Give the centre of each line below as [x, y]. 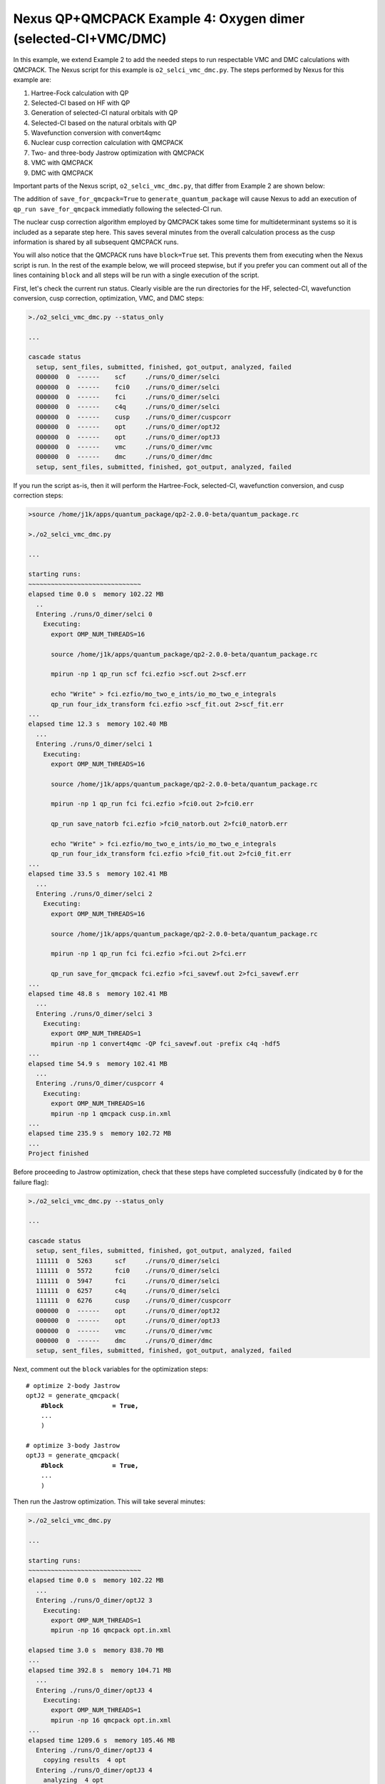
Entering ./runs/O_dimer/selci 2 [94, 893]
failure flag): [31, 1182]
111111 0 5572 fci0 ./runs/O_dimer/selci [128, 1271]
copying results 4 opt [84, 1760]
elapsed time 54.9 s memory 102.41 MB [98, 1064]
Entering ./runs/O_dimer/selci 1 [94, 744]
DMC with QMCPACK [62, 173]
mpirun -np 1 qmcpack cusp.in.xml [111, 1114]
